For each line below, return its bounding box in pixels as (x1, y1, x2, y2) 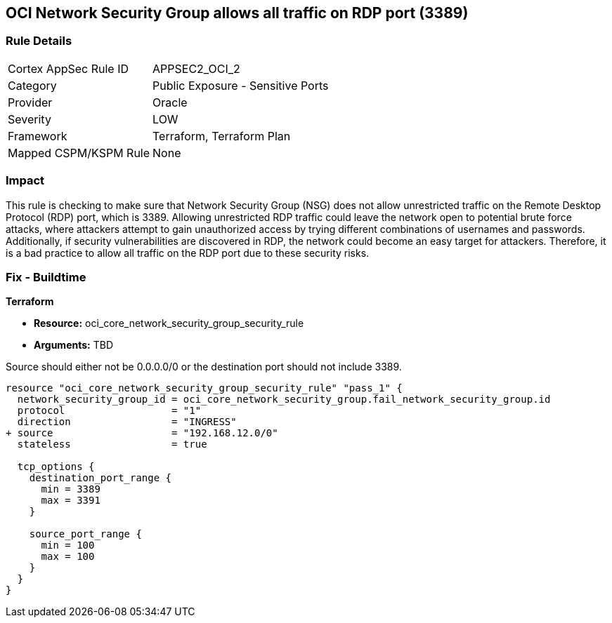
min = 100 (41, 540, 95, 551)
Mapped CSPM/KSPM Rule (8, 145, 150, 160)
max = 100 (41, 551, 95, 563)
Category (8, 78, 57, 93)
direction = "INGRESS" (17, 416, 237, 428)
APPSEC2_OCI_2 (152, 61, 240, 76)
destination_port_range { (29, 472, 172, 484)
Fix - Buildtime (6, 269, 86, 284)
